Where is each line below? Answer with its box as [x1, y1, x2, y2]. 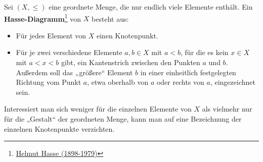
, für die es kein [181, 47, 229, 58]
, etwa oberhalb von [87, 77, 149, 87]
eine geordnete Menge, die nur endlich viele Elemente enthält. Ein [49, 2, 253, 12]
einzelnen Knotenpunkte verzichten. [4, 123, 115, 134]
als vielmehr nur [202, 103, 252, 114]
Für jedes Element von [16, 30, 86, 40]
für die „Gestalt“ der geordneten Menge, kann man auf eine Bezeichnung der [4, 114, 242, 124]
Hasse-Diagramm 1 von [4, 12, 81, 24]
